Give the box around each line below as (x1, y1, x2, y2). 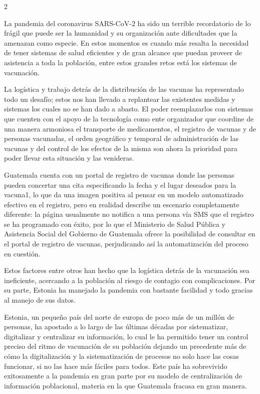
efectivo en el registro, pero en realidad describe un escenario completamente (4, 199, 239, 209)
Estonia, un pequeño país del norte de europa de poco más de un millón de (4, 311, 234, 322)
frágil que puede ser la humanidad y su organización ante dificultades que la (4, 28, 237, 38)
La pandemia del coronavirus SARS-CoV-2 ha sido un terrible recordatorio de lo (4, 18, 251, 28)
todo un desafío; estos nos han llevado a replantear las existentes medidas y (4, 93, 235, 104)
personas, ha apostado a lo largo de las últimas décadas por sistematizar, (4, 321, 228, 332)
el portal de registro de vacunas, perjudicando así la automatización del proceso (4, 238, 248, 249)
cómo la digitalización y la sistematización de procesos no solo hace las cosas (4, 351, 239, 361)
